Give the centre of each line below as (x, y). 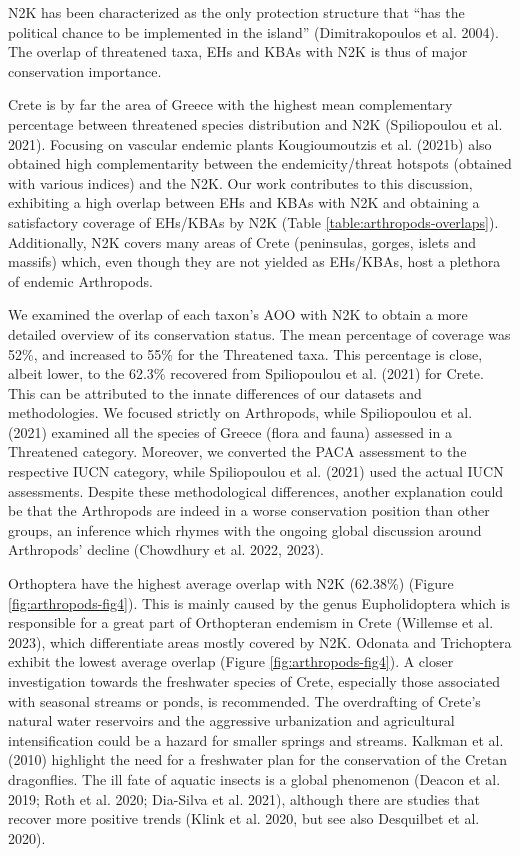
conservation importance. (85, 70)
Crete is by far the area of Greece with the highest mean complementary (230, 104)
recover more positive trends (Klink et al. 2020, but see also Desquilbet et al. (244, 818)
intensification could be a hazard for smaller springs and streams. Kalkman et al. (256, 739)
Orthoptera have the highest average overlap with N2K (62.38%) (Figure (231, 583)
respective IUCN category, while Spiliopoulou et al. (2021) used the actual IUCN (256, 471)
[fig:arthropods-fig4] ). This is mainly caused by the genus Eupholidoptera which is (259, 602)
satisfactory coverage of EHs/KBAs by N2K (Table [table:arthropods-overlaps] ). (253, 221)
